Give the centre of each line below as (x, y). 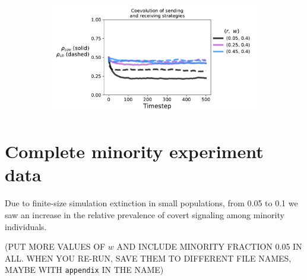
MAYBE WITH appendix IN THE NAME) (84, 270)
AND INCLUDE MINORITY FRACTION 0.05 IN (209, 246)
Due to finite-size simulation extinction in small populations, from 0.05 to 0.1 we (151, 203)
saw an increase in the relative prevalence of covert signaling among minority (145, 214)
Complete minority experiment (134, 151)
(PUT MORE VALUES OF (55, 246)
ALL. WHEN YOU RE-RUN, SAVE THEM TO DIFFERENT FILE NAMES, (148, 258)
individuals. (26, 226)
